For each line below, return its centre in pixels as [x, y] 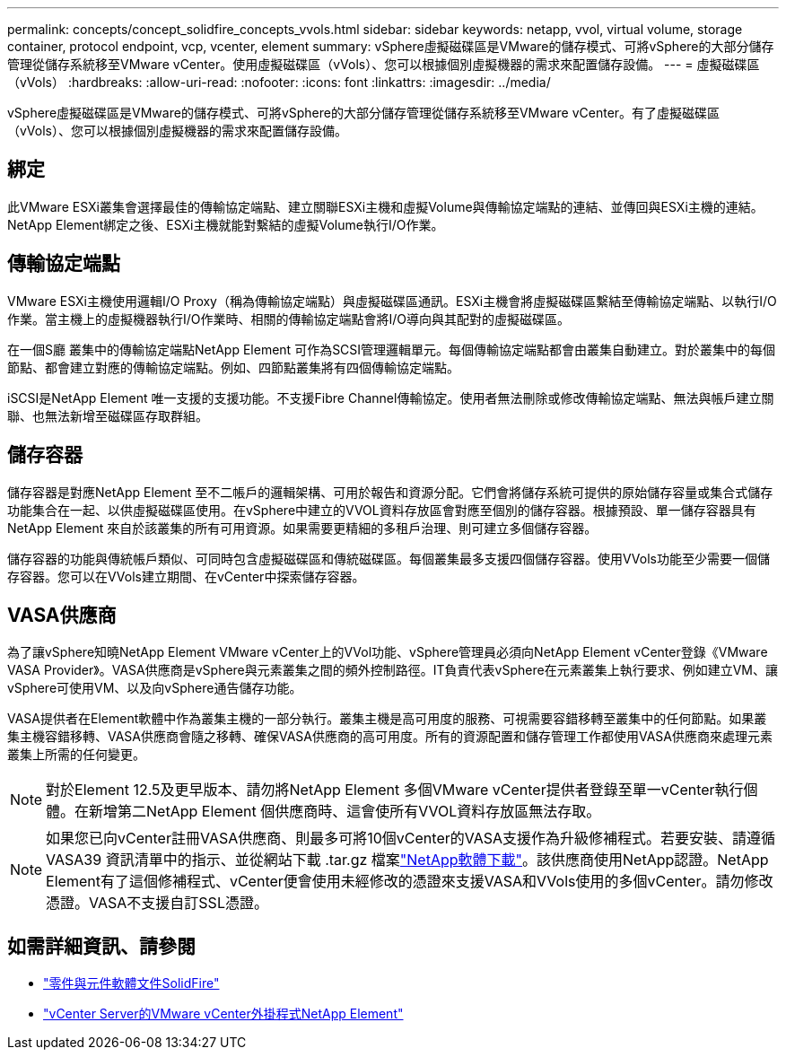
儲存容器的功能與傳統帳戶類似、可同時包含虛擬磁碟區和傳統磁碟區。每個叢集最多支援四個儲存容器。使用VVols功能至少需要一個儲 [389, 558]
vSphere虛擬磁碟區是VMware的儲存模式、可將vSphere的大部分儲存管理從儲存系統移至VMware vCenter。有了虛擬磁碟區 [364, 113]
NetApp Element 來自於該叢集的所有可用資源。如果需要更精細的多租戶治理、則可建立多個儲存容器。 [302, 528]
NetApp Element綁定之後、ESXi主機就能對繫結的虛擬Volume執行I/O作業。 [226, 224]
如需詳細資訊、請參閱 [101, 946]
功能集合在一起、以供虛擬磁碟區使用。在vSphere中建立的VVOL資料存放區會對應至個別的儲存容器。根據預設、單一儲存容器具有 [382, 510]
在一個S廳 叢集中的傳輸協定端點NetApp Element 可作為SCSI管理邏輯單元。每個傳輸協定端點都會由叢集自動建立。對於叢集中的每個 [392, 349]
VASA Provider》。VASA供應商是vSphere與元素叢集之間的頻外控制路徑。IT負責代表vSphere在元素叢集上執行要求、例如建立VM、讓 [393, 670]
